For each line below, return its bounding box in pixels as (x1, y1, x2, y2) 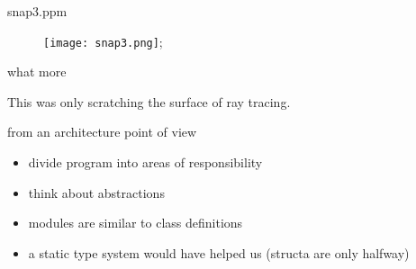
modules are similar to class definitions (28, 213, 243, 232)
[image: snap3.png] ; (43, 31, 163, 50)
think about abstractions (28, 183, 165, 202)
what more (7, 62, 67, 81)
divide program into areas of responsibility (28, 153, 263, 172)
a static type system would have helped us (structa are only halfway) (28, 243, 410, 262)
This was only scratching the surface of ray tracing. (7, 92, 291, 111)
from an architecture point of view (7, 122, 197, 141)
